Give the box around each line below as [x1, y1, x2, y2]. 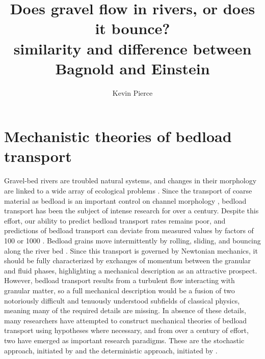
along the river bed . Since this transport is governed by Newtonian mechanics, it [4, 245, 258, 256]
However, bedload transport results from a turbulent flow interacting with [4, 275, 235, 286]
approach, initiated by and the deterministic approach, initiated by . [4, 345, 218, 355]
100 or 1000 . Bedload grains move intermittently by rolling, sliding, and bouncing [4, 235, 261, 245]
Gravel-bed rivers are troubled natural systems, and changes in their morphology [4, 175, 257, 186]
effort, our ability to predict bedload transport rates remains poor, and [4, 215, 226, 226]
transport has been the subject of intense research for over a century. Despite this [4, 205, 259, 216]
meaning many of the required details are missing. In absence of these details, [4, 305, 246, 316]
